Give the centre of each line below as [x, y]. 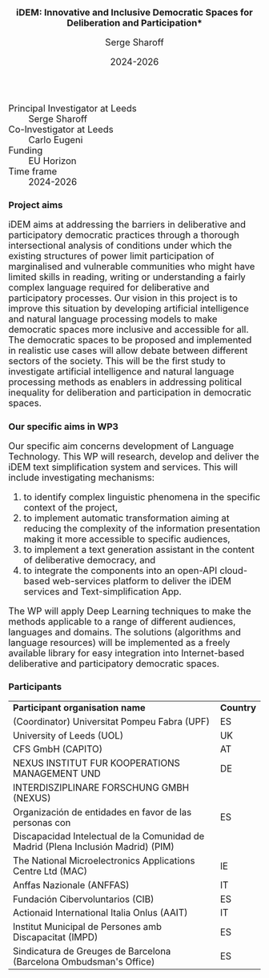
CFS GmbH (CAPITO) [58, 750]
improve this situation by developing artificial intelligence [129, 309]
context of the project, [71, 507]
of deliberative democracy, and [90, 560]
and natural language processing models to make [113, 319]
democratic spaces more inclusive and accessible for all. [129, 330]
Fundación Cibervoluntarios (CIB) [84, 899]
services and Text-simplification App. [102, 591]
